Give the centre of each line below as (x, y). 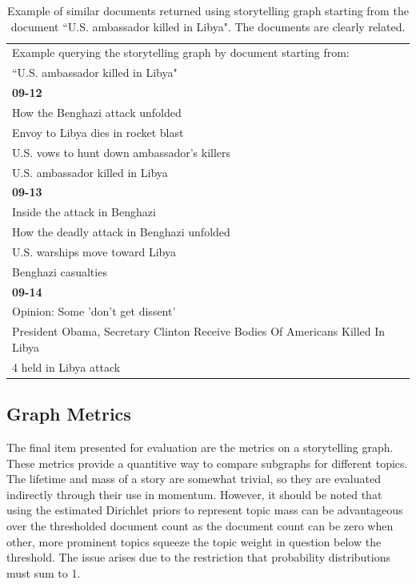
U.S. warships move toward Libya (94, 251)
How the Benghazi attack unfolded (97, 112)
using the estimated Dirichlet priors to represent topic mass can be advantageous (205, 510)
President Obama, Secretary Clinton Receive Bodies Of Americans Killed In (199, 331)
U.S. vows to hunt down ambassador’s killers (122, 152)
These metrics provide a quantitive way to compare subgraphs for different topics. (207, 463)
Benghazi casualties (60, 271)
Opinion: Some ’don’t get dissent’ (94, 311)
